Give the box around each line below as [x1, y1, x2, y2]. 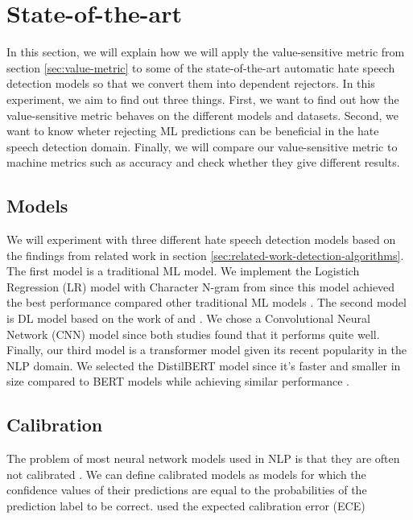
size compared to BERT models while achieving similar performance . [6, 373, 350, 390]
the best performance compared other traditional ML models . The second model [6, 294, 407, 311]
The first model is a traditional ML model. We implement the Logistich [6, 262, 360, 279]
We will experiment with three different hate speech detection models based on [6, 231, 396, 248]
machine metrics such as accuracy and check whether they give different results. [6, 154, 400, 171]
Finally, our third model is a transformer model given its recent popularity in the [6, 341, 407, 358]
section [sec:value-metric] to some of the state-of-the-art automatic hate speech [6, 59, 395, 76]
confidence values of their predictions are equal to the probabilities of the [6, 481, 367, 498]
